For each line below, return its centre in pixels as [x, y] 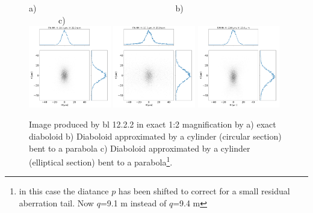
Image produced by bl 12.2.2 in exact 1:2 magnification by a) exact [153, 124]
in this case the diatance [64, 191]
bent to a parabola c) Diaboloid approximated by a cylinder [140, 148]
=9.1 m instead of [133, 203]
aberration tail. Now [56, 203]
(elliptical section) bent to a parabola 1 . [101, 161]
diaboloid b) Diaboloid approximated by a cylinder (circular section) [155, 136]
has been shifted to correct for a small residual [204, 191]
